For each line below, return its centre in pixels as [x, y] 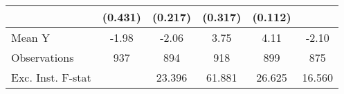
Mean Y [31, 37]
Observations [43, 57]
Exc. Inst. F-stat [51, 77]
